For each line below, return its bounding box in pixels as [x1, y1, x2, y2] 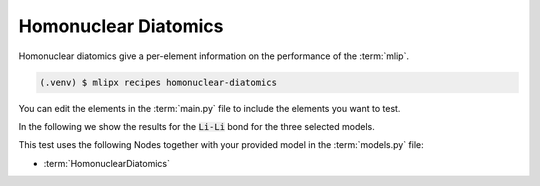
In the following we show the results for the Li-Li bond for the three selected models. [18, 120, 375, 132]
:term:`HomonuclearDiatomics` [43, 157, 170, 169]
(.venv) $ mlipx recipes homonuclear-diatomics [39, 76, 277, 88]
